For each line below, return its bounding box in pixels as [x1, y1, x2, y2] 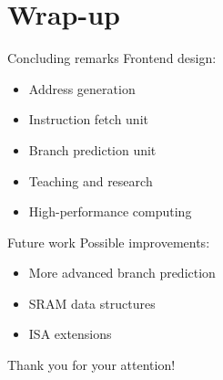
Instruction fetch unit [28, 110, 148, 129]
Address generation [28, 79, 136, 98]
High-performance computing [28, 202, 192, 221]
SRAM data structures [28, 293, 156, 312]
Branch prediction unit [28, 140, 157, 159]
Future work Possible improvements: [7, 232, 210, 251]
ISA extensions [28, 324, 112, 343]
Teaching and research [28, 171, 153, 190]
